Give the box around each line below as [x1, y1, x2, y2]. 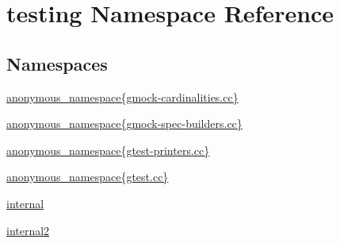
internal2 [6, 222, 50, 238]
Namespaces [6, 51, 108, 75]
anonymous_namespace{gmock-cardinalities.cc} [6, 88, 239, 105]
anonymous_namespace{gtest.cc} [6, 168, 169, 185]
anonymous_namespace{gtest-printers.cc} [6, 141, 210, 158]
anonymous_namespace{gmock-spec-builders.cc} [6, 115, 243, 132]
